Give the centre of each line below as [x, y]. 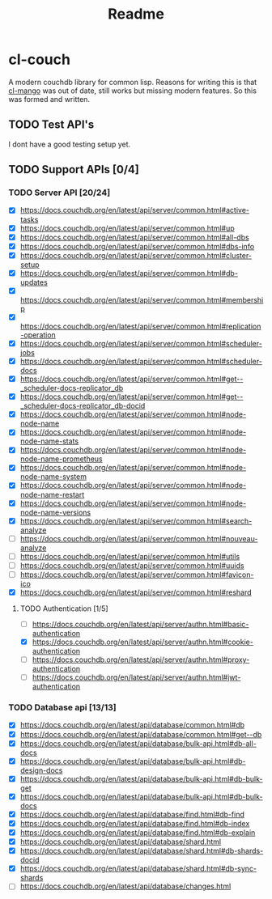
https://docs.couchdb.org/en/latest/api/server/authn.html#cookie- [142, 642]
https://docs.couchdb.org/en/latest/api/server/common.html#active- [134, 210]
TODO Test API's [51, 125]
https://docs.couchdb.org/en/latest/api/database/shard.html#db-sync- [138, 869]
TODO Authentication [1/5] [64, 609]
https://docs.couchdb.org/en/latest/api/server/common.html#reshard [136, 592]
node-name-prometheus [61, 459]
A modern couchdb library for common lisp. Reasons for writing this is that [133, 82]
